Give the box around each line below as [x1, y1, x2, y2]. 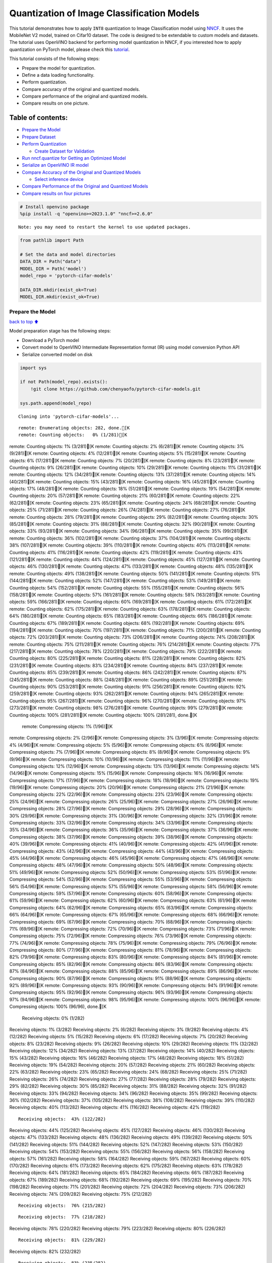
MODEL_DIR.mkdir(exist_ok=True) [20, 294, 100, 300]
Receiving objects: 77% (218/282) [18, 1214, 106, 1220]
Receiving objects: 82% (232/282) [9, 1248, 81, 1254]
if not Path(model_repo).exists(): [20, 379, 108, 385]
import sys [20, 365, 47, 371]
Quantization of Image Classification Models [9, 8, 200, 19]
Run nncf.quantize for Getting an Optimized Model [22, 155, 126, 161]
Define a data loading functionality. [22, 72, 95, 78]
